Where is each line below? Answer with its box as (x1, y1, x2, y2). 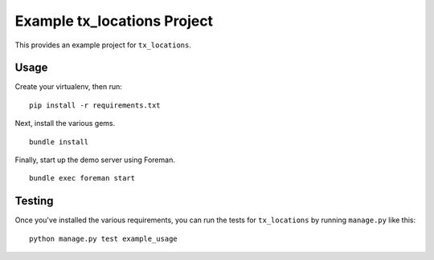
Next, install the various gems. (14, 119, 116, 128)
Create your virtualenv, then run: (14, 82, 122, 91)
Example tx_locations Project (14, 12, 213, 30)
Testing (14, 194, 54, 208)
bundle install (29, 137, 89, 146)
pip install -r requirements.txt (29, 100, 161, 110)
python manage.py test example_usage (29, 234, 178, 243)
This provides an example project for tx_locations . (14, 40, 192, 50)
